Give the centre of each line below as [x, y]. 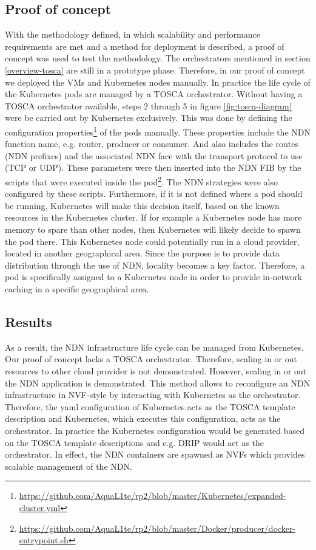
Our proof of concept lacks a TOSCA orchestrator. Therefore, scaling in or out [151, 359]
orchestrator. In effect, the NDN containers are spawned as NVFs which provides [155, 454]
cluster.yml [40, 507]
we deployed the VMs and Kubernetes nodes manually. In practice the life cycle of [158, 82]
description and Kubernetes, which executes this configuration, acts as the [143, 418]
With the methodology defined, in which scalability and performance [133, 34]
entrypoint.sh [44, 540]
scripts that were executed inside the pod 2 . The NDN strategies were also [141, 180]
